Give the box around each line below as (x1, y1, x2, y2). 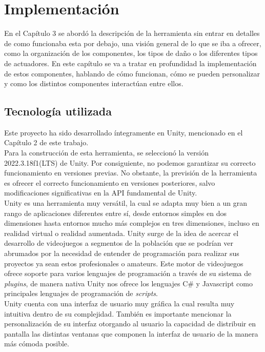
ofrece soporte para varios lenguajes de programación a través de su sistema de (4, 268, 252, 279)
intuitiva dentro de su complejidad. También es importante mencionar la (4, 308, 232, 319)
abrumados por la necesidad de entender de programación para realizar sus (4, 248, 239, 259)
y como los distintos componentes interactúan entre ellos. (4, 78, 184, 89)
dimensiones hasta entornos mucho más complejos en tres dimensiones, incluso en (4, 218, 259, 228)
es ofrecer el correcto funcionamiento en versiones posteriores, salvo (4, 177, 215, 188)
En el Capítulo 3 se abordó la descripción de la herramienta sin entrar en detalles (4, 28, 260, 38)
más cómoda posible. (4, 338, 69, 349)
